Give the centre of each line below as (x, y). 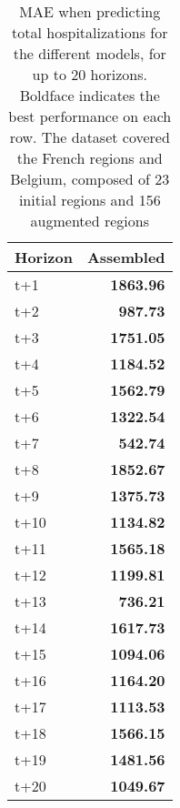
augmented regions (90, 221)
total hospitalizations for (90, 32)
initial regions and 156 (90, 200)
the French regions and (90, 158)
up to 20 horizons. (90, 74)
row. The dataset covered (90, 137)
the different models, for (90, 53)
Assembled (126, 257)
